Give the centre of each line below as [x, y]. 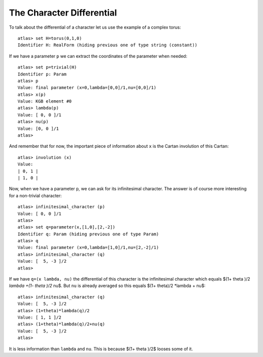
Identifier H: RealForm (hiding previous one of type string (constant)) [108, 45]
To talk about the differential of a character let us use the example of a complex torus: [95, 27]
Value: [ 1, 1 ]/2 [40, 317]
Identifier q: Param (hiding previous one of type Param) [88, 234]
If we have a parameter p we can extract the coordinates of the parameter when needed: [98, 56]
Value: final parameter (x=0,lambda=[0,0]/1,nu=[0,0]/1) [87, 88]
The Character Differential [63, 13]
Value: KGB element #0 [45, 101]
